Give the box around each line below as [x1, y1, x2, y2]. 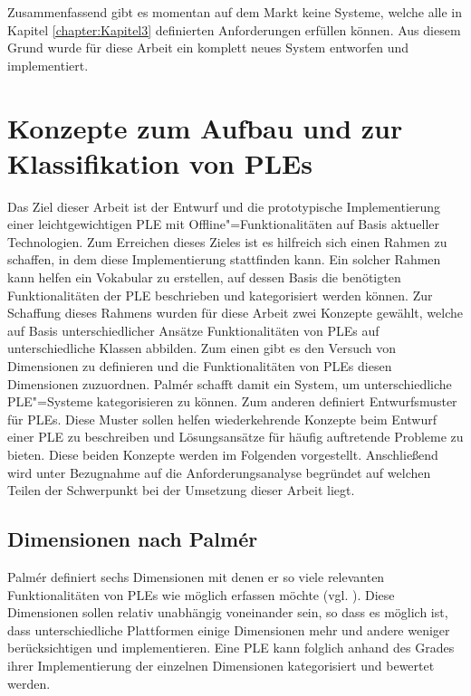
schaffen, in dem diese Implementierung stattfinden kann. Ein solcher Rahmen [7, 250, 441, 269]
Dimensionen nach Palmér [7, 525, 258, 553]
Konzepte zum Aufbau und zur [7, 109, 403, 146]
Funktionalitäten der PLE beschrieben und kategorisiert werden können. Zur [7, 285, 433, 304]
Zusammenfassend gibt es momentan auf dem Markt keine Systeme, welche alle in [7, 3, 463, 21]
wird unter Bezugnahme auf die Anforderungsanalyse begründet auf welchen [7, 462, 431, 481]
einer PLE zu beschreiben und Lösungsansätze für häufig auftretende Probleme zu [7, 427, 464, 446]
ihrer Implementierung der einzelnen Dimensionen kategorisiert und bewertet [7, 655, 435, 674]
